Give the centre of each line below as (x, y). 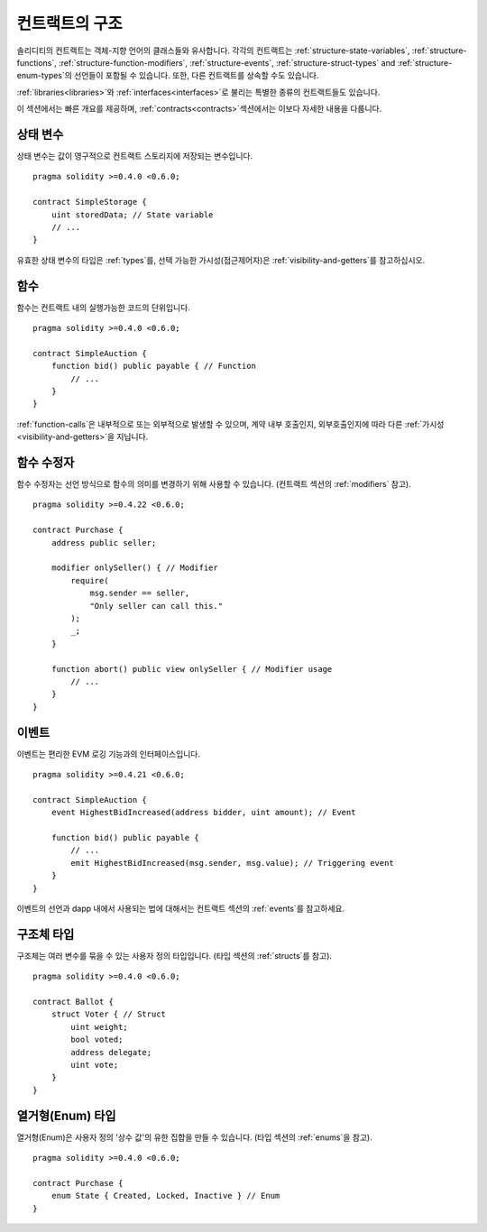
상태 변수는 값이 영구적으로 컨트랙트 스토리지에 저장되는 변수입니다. (134, 156)
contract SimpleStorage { (90, 202)
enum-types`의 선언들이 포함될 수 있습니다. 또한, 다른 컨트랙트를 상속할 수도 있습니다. (168, 76)
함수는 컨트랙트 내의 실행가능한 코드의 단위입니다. (104, 308)
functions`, (37, 62)
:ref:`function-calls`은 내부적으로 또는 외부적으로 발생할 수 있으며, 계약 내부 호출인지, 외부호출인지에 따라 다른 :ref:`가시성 (230, 424)
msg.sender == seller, (140, 593)
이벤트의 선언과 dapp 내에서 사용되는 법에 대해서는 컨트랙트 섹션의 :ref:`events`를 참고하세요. (181, 908)
